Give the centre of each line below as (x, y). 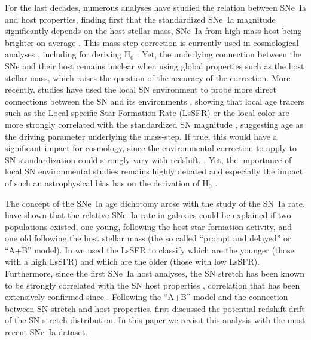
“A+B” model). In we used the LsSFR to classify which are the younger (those (150, 249)
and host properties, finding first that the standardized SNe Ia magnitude (140, 19)
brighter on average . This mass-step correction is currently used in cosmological (152, 42)
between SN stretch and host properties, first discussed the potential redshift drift (155, 308)
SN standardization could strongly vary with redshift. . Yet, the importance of (148, 159)
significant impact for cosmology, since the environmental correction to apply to (151, 148)
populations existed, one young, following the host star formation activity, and (148, 226)
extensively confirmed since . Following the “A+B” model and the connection (147, 297)
